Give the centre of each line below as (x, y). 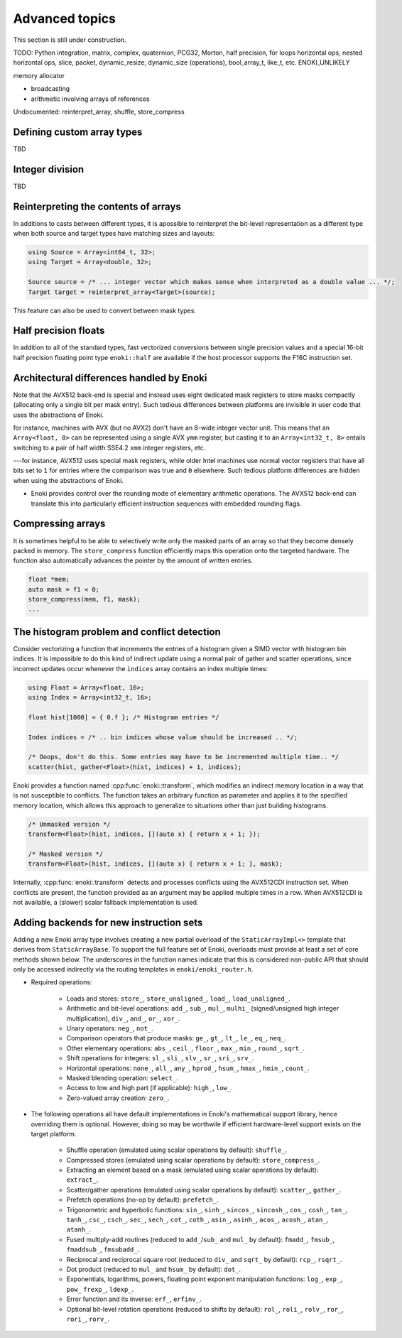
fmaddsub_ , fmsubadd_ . (103, 1249)
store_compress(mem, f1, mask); (85, 599)
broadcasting (50, 89)
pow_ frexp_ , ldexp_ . (100, 1289)
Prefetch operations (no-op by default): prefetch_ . (143, 1200)
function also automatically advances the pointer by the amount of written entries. (133, 560)
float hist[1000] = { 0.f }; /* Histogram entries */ (124, 717)
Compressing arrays (59, 524)
